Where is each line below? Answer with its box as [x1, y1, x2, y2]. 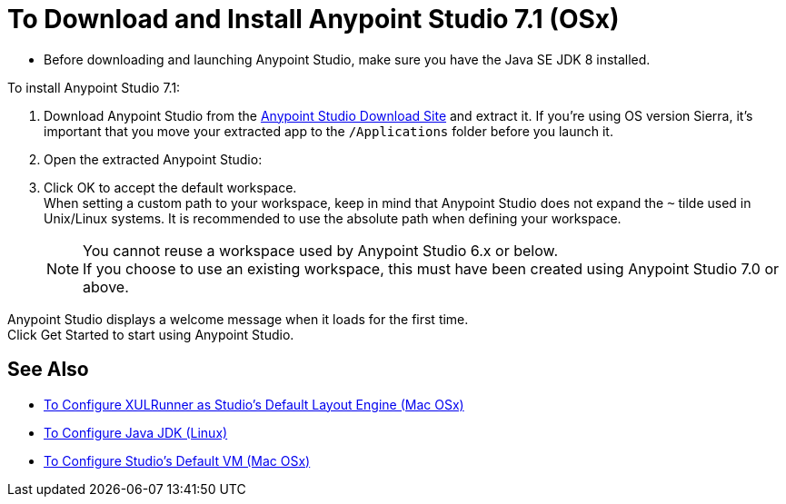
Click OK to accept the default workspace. [44, 179, 297, 195]
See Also [7, 358, 89, 381]
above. [83, 277, 129, 296]
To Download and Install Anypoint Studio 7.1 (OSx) [7, 4, 620, 35]
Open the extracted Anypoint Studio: [44, 151, 263, 167]
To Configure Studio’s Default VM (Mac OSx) [44, 452, 311, 469]
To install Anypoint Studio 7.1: [7, 79, 181, 95]
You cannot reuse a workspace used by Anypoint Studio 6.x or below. [83, 241, 558, 260]
